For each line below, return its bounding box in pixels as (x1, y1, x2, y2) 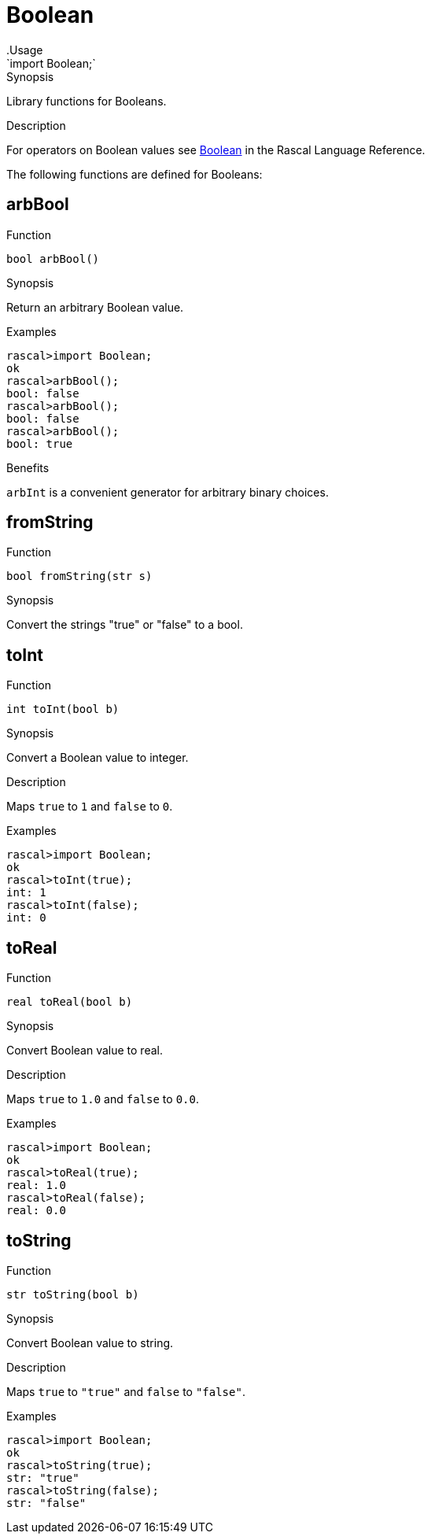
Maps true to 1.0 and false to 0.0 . (6, 1092, 199, 1106)
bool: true (6, 437, 73, 450)
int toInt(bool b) (6, 703, 120, 716)
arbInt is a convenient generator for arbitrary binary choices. (6, 485, 329, 499)
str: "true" (6, 1471, 79, 1484)
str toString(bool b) (6, 1287, 139, 1301)
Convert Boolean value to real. (6, 1043, 163, 1058)
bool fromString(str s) (6, 570, 153, 583)
